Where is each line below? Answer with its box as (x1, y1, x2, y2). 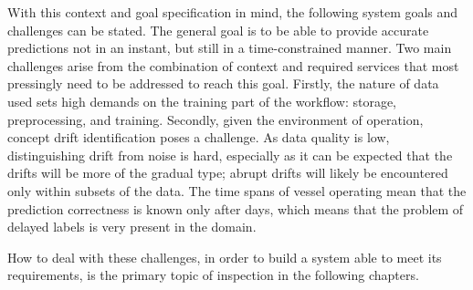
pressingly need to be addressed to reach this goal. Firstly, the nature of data (7, 74, 439, 93)
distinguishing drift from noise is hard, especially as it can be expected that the (7, 145, 453, 164)
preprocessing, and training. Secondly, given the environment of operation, (7, 109, 424, 129)
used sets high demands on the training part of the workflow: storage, (7, 91, 396, 110)
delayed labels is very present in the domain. (7, 217, 257, 236)
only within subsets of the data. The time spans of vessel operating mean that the (7, 181, 467, 200)
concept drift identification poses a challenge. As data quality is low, (7, 128, 390, 147)
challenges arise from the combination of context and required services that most (7, 56, 459, 75)
